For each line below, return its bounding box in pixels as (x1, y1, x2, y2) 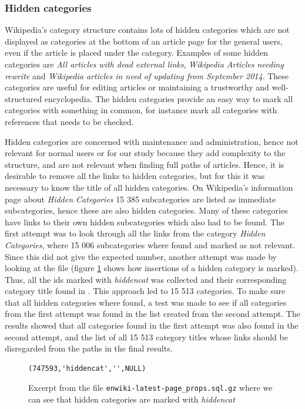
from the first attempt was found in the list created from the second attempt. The (5, 307, 300, 320)
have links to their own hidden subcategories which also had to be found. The (5, 215, 285, 228)
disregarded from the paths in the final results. (5, 342, 173, 354)
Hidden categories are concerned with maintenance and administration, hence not (5, 135, 299, 147)
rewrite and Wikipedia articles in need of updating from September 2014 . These (5, 69, 289, 82)
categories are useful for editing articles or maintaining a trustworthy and (5, 81, 269, 93)
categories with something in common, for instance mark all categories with (5, 104, 277, 116)
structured (5, 92, 42, 104)
